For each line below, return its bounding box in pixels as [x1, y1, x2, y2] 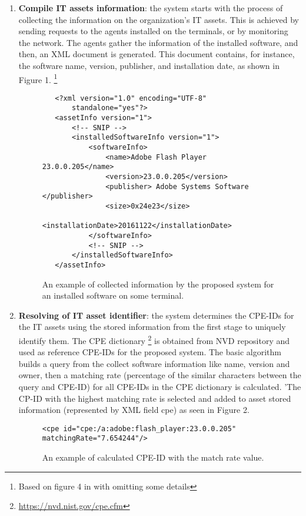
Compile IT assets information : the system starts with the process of [18, 2, 283, 14]
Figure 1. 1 [18, 71, 58, 85]
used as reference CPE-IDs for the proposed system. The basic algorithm [18, 346, 281, 358]
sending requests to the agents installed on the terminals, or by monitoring [18, 25, 288, 37]
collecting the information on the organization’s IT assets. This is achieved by [18, 13, 299, 25]
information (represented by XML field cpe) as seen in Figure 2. [18, 403, 250, 416]
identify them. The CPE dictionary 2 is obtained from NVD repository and [18, 333, 290, 346]
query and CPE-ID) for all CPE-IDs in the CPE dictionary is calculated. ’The [18, 381, 301, 393]
